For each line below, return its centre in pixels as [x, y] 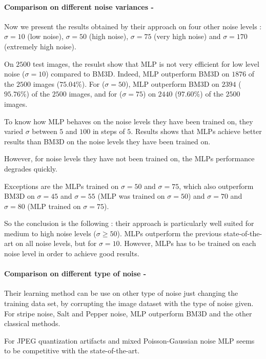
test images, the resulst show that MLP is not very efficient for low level [146, 63]
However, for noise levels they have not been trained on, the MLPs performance [129, 158]
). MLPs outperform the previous [169, 233]
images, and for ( [96, 94]
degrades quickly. [31, 168]
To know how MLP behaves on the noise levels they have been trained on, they [129, 121]
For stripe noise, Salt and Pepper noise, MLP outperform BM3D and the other [128, 313]
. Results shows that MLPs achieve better [196, 131]
